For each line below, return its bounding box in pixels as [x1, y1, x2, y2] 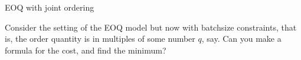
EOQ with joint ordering [5, 1, 94, 13]
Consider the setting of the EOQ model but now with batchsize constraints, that [5, 21, 297, 33]
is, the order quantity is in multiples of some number [5, 32, 195, 45]
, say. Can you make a [201, 32, 282, 45]
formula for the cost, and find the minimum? [5, 44, 166, 56]
